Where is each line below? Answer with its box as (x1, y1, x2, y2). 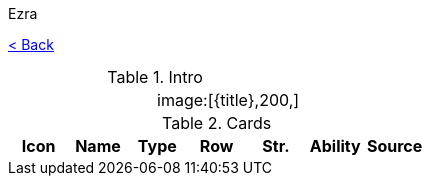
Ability (309, 136, 361, 156)
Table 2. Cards (162, 113, 272, 133)
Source (366, 136, 423, 156)
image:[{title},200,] (157, 90, 300, 110)
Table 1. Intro (107, 67, 203, 87)
